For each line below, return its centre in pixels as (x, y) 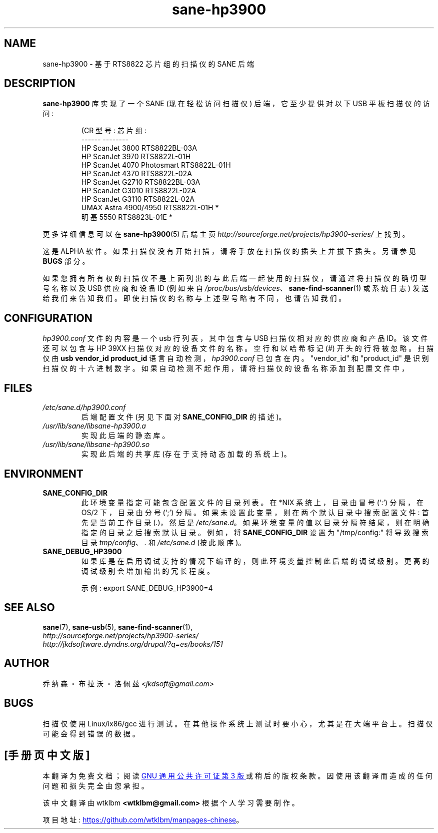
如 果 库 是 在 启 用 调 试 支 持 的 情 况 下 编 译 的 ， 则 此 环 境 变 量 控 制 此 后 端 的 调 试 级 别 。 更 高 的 (255, 561)
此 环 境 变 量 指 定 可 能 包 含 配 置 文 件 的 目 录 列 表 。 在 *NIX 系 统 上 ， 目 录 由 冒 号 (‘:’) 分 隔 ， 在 (252, 502)
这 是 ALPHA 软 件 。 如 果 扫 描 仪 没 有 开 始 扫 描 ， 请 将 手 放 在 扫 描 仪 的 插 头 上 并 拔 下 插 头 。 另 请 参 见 (229, 251)
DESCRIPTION (40, 84)
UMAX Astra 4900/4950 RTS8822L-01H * (150, 208)
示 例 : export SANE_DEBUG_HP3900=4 (147, 588)
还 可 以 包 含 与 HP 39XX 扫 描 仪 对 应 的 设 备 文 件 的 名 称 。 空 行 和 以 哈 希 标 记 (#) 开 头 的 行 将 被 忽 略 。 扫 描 (238, 348)
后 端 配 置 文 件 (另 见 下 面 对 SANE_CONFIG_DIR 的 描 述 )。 (183, 417)
